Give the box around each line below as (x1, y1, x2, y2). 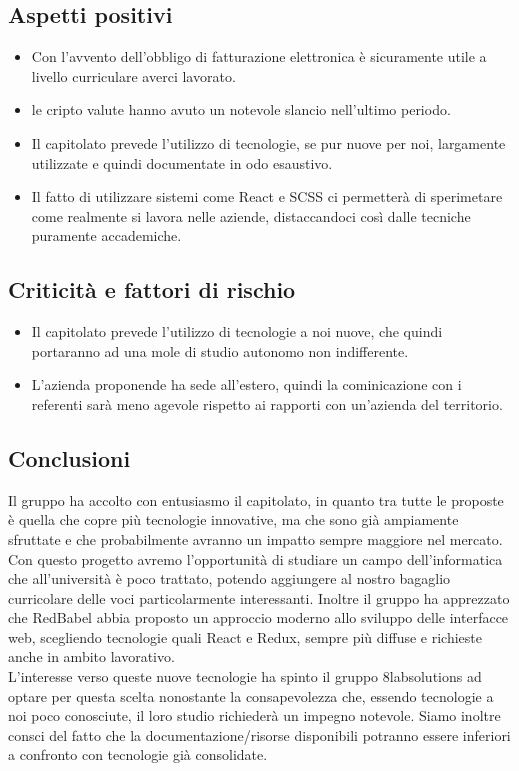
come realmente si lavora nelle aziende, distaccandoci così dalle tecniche (31, 205, 471, 226)
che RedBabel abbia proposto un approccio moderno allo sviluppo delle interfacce (8, 607, 509, 628)
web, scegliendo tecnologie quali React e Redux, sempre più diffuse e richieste (8, 626, 482, 647)
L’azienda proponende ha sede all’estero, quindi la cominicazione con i (31, 374, 462, 395)
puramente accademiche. (31, 225, 182, 246)
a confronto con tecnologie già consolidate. (8, 744, 268, 765)
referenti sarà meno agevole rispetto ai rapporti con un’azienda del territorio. (31, 393, 503, 414)
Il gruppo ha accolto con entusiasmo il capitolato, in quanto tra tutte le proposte (8, 489, 504, 510)
